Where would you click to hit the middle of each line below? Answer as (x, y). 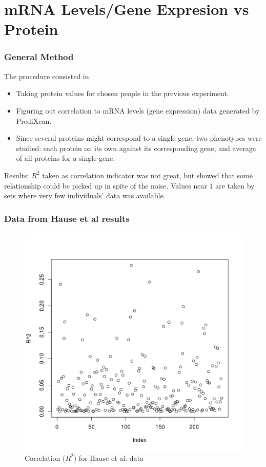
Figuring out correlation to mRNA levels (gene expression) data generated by (138, 110)
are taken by (235, 185)
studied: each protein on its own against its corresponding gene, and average (136, 148)
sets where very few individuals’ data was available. (85, 195)
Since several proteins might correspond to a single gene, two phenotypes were (139, 138)
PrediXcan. (34, 120)
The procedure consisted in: (48, 76)
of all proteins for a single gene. (66, 158)
